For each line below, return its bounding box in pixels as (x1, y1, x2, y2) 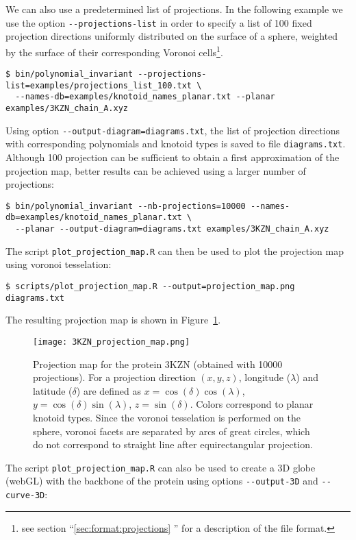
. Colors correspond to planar (190, 397, 314, 411)
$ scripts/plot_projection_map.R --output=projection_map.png (5, 282, 295, 292)
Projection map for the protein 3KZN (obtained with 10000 (33, 356, 283, 371)
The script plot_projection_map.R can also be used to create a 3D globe (5, 460, 316, 474)
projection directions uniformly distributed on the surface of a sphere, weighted (5, 29, 338, 43)
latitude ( (33, 383, 73, 397)
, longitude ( (238, 370, 291, 384)
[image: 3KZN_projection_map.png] (33, 336, 190, 347)
